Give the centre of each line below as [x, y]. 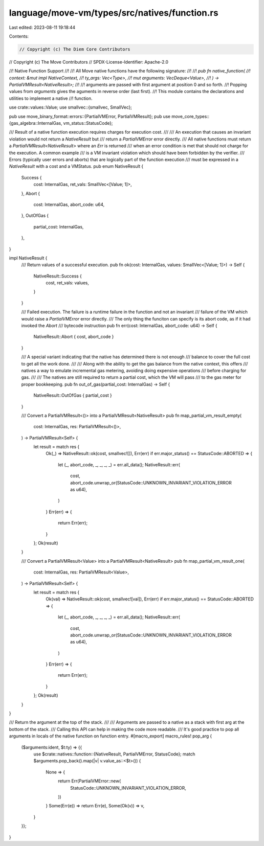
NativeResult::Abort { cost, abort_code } [74, 337]
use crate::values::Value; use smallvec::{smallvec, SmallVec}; [70, 107]
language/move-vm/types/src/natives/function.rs [114, 13]
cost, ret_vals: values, [67, 283]
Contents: [19, 36]
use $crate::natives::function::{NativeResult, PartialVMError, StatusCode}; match [114, 754]
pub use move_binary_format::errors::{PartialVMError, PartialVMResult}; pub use [90, 116]
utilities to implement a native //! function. [51, 98]
